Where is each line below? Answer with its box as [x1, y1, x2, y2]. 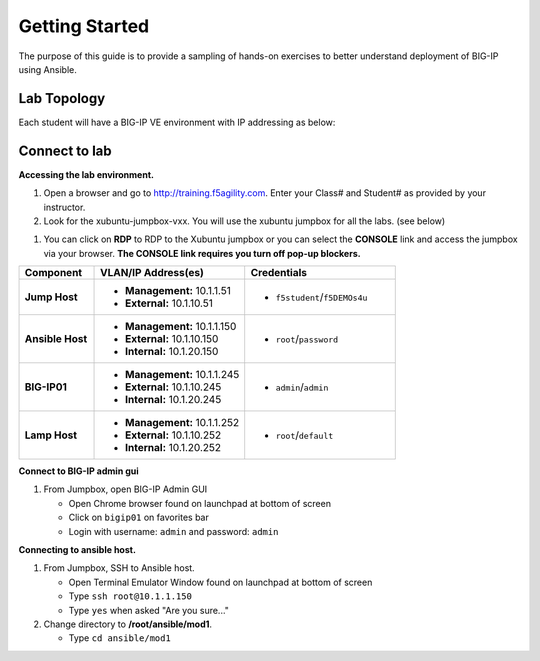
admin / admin [275, 380, 329, 394]
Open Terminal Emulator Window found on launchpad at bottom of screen [68, 576, 373, 588]
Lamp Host [24, 428, 78, 442]
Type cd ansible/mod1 [68, 632, 172, 644]
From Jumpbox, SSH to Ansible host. [43, 562, 195, 574]
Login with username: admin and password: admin [68, 525, 279, 537]
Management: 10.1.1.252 [125, 416, 240, 430]
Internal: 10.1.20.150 [125, 345, 219, 359]
